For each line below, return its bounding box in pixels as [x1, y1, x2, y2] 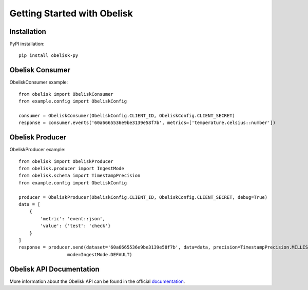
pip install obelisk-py [18, 53, 79, 58]
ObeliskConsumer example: [9, 79, 68, 86]
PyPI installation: [9, 41, 45, 47]
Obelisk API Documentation [9, 264, 100, 274]
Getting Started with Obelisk [9, 8, 133, 19]
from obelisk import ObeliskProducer [18, 158, 114, 164]
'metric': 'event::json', [40, 216, 105, 221]
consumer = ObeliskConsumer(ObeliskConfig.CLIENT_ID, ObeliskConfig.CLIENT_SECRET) [18, 113, 236, 118]
